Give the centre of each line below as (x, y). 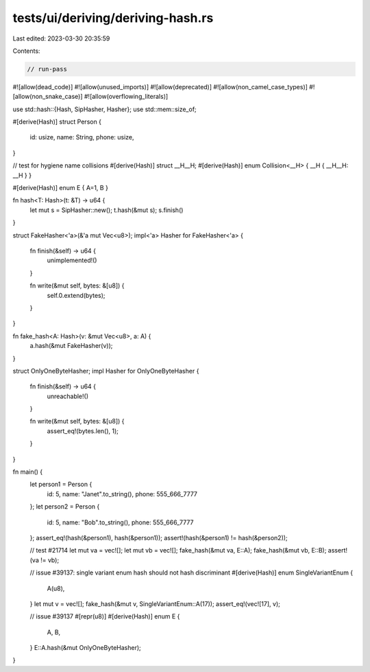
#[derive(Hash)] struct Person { (57, 122)
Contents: (26, 51)
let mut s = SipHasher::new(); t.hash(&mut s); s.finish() (107, 210)
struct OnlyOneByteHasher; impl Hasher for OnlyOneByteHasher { (106, 371)
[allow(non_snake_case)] (48, 97)
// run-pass (47, 69)
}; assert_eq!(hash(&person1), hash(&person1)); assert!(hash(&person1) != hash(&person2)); (159, 537)
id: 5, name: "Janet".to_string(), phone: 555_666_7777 (122, 494)
